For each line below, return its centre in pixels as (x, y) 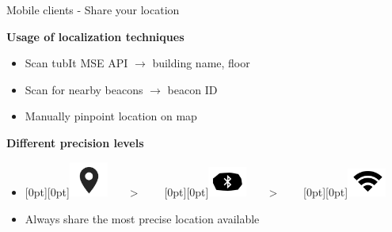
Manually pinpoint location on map (111, 116)
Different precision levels (75, 142)
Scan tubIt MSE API (76, 63)
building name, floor (201, 63)
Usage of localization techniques (95, 36)
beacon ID (192, 89)
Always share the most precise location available (142, 218)
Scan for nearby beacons (84, 89)
